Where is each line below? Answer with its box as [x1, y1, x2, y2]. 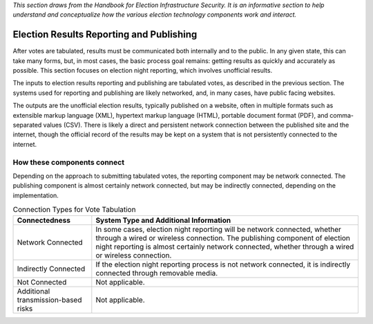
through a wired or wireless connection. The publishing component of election [95, 233, 350, 242]
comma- [329, 111, 354, 119]
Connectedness [17, 215, 70, 225]
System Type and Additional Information [95, 215, 231, 225]
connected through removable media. [95, 268, 218, 278]
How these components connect [12, 157, 124, 167]
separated [12, 121, 42, 129]
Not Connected [17, 277, 67, 287]
